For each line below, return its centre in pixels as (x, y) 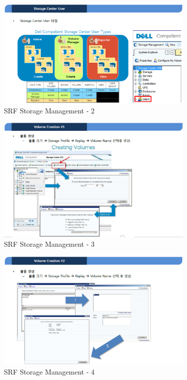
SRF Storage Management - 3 (49, 244)
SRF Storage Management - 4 (49, 371)
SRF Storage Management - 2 (49, 110)
